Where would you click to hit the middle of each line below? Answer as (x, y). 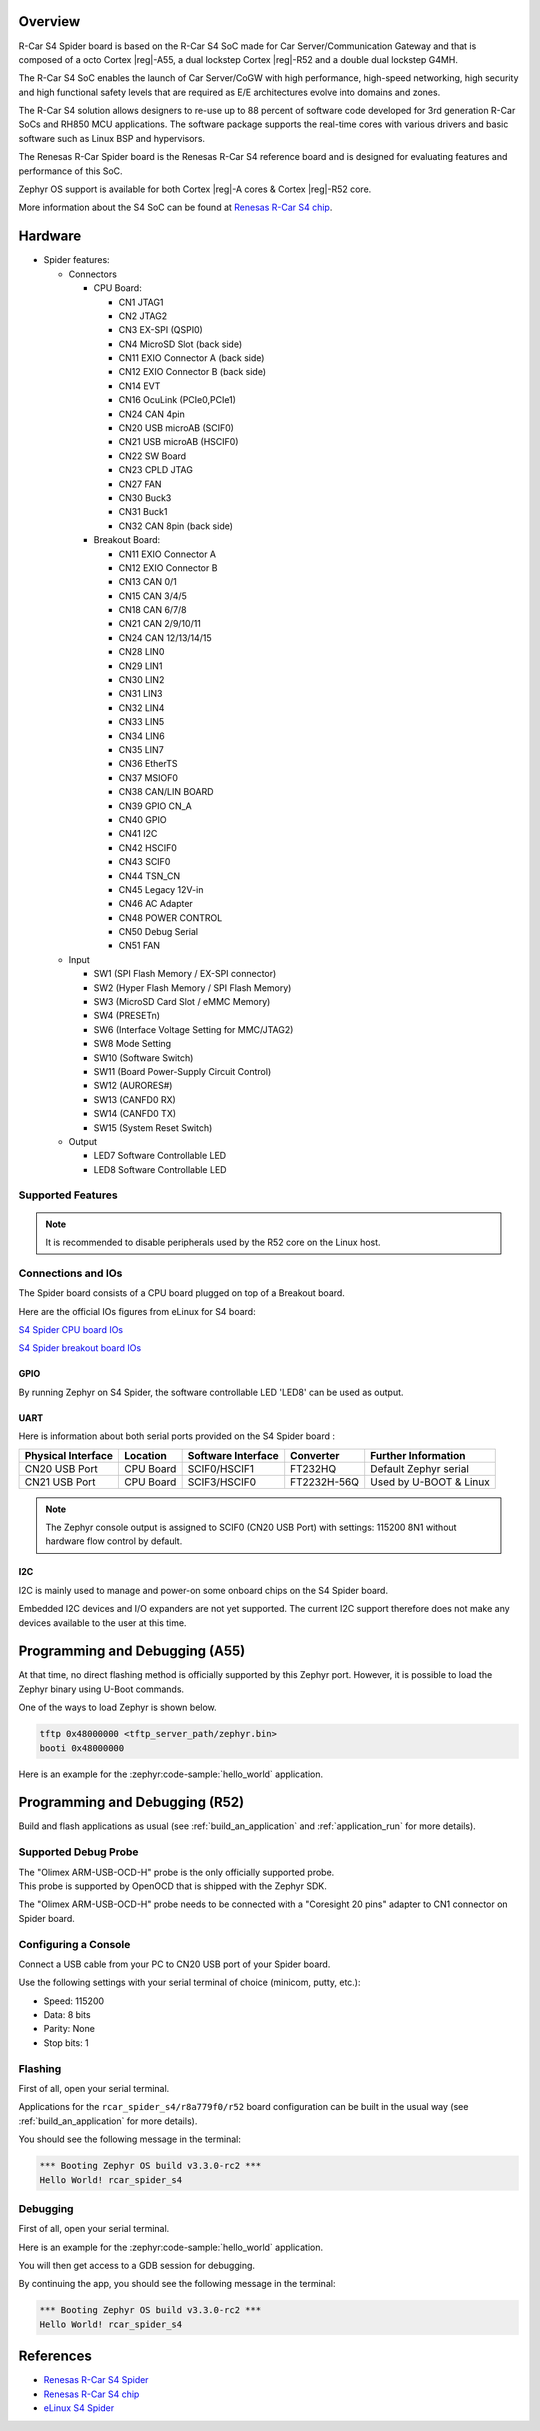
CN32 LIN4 (141, 707)
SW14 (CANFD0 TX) (135, 1114)
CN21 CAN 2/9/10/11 (160, 624)
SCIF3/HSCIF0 (222, 1482)
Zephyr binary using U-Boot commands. (101, 1689)
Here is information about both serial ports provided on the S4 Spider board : (176, 1436)
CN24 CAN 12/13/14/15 (165, 637)
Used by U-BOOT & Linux (430, 1482)
